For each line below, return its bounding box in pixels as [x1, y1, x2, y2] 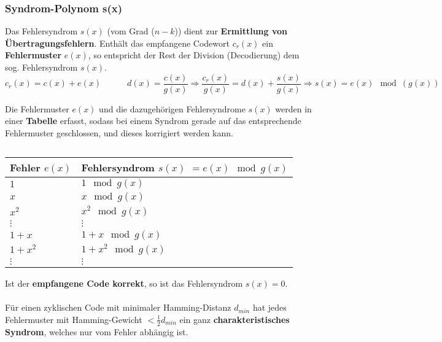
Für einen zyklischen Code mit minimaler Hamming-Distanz [5, 301, 231, 314]
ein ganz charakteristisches [179, 313, 290, 325]
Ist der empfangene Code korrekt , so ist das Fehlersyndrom [5, 277, 243, 290]
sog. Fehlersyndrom [5, 61, 78, 73]
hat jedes [252, 301, 287, 314]
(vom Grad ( [107, 25, 155, 37]
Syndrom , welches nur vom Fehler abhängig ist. [5, 325, 188, 338]
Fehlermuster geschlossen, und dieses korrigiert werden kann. [5, 126, 233, 139]
